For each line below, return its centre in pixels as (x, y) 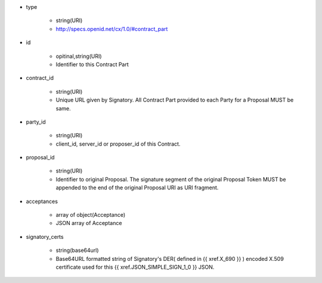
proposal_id (40, 158)
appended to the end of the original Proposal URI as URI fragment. (137, 187)
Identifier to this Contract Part (92, 64)
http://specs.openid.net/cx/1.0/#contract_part (112, 29)
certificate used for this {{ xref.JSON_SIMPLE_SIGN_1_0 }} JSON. (135, 267)
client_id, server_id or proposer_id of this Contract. (118, 144)
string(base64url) (77, 250)
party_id (36, 122)
